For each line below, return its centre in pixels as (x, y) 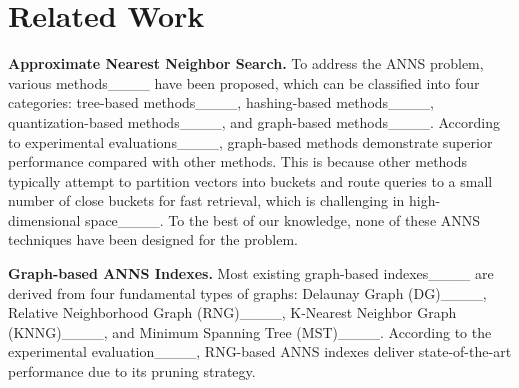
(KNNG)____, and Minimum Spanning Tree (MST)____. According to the (250, 331)
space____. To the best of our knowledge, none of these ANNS (283, 219)
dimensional (44, 219)
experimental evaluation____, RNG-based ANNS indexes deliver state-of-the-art (260, 351)
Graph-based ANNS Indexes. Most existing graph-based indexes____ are (251, 273)
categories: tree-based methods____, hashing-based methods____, (221, 102)
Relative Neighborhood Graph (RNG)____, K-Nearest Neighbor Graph (232, 312)
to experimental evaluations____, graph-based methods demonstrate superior (250, 141)
